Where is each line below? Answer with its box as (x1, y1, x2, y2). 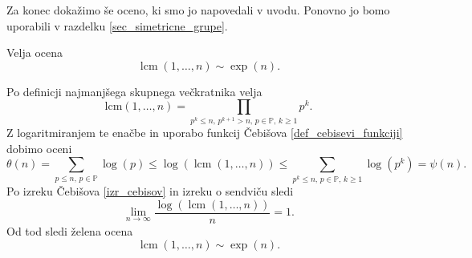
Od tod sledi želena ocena (6, 222, 133, 239)
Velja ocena (6, 44, 63, 61)
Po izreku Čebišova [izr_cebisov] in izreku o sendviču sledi (6, 183, 294, 200)
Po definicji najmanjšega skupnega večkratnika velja (6, 83, 262, 99)
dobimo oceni (6, 139, 72, 156)
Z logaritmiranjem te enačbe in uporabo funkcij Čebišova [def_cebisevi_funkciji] (6, 124, 403, 141)
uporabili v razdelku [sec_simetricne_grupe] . (6, 17, 228, 34)
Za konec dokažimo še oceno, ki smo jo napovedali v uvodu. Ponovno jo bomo (6, 2, 390, 18)
